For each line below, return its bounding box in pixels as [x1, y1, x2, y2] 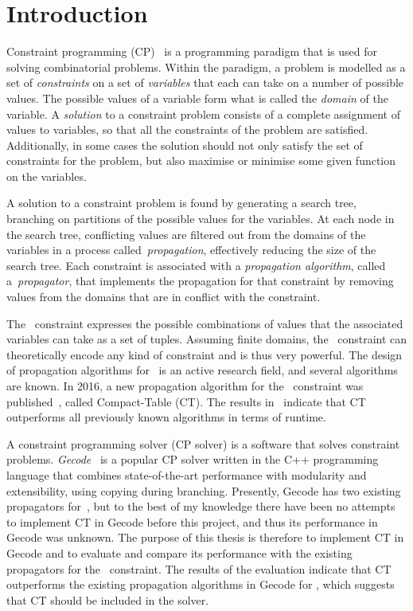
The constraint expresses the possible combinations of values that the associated [6, 315, 403, 331]
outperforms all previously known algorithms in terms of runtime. [6, 409, 326, 425]
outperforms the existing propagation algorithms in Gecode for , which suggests [6, 576, 395, 593]
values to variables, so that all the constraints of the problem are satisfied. [6, 121, 368, 138]
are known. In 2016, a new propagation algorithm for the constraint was [6, 378, 364, 394]
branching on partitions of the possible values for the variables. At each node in [6, 210, 395, 227]
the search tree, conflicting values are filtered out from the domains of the [6, 225, 366, 242]
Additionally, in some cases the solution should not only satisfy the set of [6, 136, 363, 153]
